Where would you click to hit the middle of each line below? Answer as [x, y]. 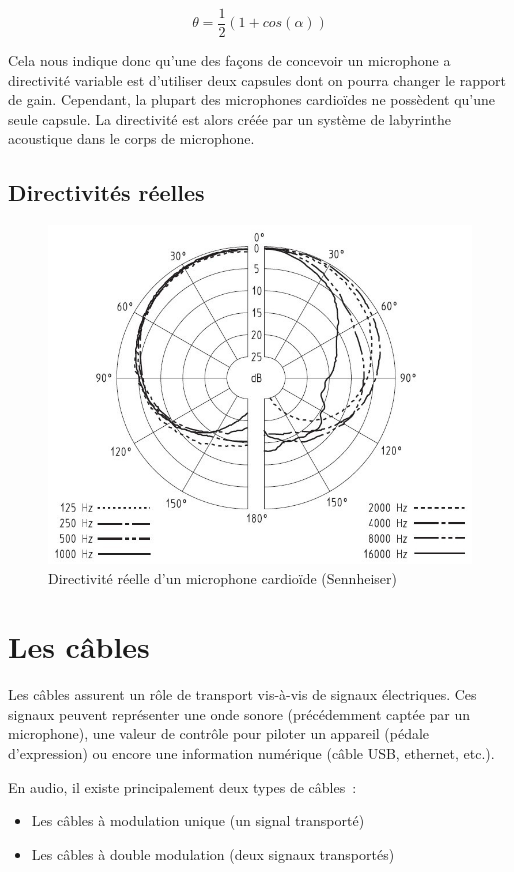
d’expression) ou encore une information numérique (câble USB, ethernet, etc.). [251, 753]
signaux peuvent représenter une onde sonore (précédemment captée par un [239, 713]
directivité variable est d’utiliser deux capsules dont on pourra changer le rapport [257, 79]
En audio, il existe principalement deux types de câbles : [182, 786]
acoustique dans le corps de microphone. [131, 138]
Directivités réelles [106, 192]
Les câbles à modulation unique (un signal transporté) [198, 820]
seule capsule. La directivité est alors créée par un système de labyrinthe [229, 118]
